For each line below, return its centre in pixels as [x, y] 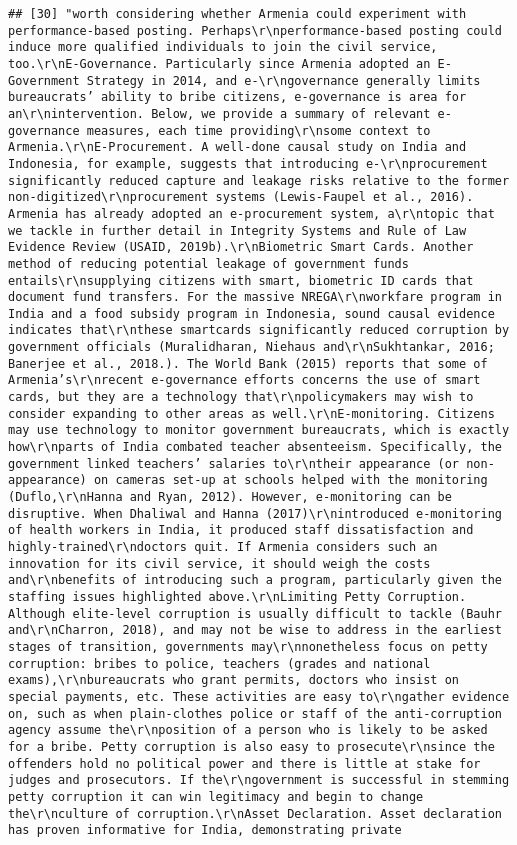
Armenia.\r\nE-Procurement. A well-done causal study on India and [237, 147]
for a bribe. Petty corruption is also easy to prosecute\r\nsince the [251, 746]
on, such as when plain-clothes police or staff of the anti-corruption [255, 713]
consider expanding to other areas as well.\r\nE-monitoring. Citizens [251, 413]
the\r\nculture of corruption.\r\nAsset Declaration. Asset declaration [255, 813]
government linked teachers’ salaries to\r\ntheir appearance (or [234, 463]
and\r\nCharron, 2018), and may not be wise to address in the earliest [255, 630]
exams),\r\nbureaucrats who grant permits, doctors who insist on [234, 680]
